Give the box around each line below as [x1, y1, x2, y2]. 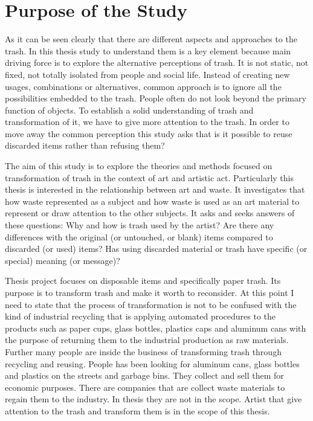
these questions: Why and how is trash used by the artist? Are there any [5, 219, 274, 231]
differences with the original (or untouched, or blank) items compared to [5, 230, 273, 243]
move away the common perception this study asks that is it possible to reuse [5, 127, 292, 140]
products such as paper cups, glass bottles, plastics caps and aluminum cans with [5, 321, 306, 334]
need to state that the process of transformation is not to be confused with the [5, 298, 297, 310]
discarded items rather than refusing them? [5, 139, 165, 152]
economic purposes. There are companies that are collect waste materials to [5, 381, 285, 393]
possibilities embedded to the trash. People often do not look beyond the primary [5, 92, 306, 104]
